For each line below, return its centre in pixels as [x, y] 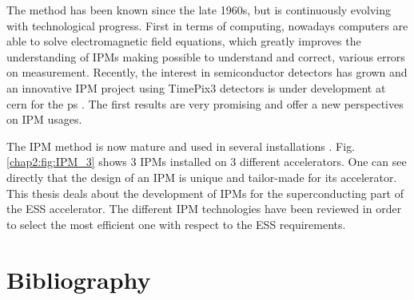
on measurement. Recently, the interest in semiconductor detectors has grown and [207, 72]
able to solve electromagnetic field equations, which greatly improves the [184, 41]
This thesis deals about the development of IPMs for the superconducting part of [205, 193]
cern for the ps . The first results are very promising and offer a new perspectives [205, 103]
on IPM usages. [44, 119]
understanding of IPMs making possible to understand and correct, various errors [206, 56]
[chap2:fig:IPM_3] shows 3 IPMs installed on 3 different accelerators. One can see [207, 162]
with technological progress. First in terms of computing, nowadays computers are [207, 25]
